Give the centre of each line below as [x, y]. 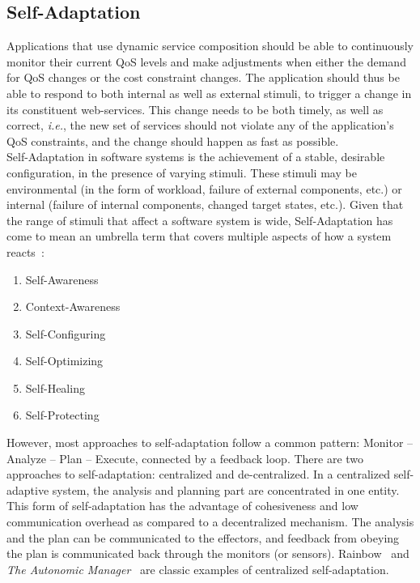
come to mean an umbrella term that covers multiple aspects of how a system [199, 236]
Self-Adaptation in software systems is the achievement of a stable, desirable [196, 157]
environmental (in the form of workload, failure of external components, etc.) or [204, 188]
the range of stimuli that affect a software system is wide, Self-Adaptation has [200, 220]
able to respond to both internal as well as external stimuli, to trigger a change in [209, 93]
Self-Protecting [62, 415]
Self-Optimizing [64, 361]
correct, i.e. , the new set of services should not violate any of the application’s [200, 125]
